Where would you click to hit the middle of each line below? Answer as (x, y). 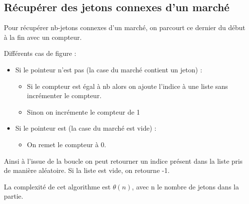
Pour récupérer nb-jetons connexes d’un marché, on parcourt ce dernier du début (125, 27)
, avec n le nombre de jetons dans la (186, 186)
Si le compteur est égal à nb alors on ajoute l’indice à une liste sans (127, 86)
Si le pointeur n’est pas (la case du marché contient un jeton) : (109, 69)
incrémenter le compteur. (64, 95)
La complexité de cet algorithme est (57, 186)
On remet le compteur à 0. (67, 144)
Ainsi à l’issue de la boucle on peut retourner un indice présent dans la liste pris (123, 161)
